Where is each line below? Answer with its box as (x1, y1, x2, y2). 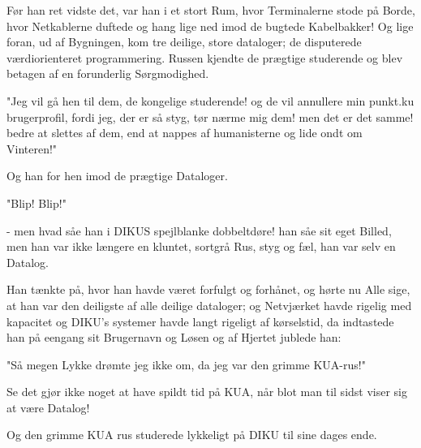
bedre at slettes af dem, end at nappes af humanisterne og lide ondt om (6, 124, 363, 141)
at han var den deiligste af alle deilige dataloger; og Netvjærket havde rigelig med (6, 296, 412, 313)
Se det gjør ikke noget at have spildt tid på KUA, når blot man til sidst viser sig (6, 383, 408, 400)
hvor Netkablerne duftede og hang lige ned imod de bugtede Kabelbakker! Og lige (6, 17, 414, 34)
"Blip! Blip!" (6, 194, 67, 211)
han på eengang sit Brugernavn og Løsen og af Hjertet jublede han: (6, 329, 342, 346)
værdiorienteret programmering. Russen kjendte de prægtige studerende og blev (6, 49, 403, 66)
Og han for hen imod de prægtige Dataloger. (6, 167, 228, 184)
